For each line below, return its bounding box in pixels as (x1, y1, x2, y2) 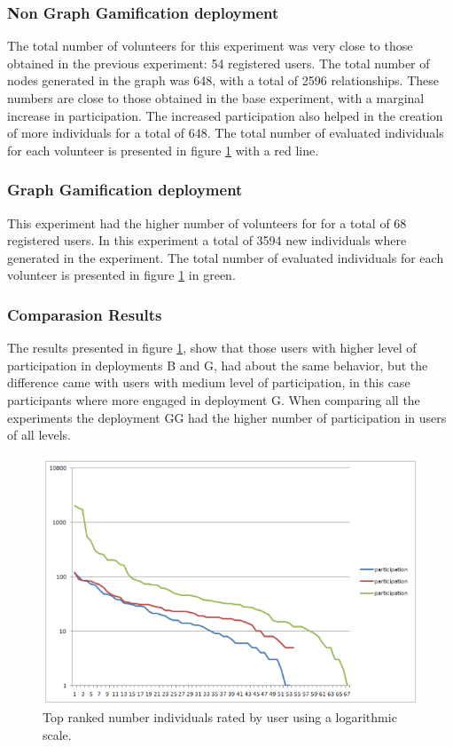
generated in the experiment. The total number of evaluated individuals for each (7, 248, 444, 266)
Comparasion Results (7, 303, 162, 325)
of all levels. (7, 425, 72, 444)
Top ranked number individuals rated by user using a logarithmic (43, 708, 397, 727)
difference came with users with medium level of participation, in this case (7, 373, 410, 392)
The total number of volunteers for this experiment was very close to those (7, 36, 413, 55)
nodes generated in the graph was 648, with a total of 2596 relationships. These (7, 71, 439, 90)
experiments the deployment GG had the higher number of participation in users (7, 408, 447, 426)
